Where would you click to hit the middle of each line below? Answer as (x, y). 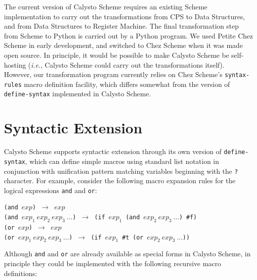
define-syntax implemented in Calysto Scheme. (78, 94)
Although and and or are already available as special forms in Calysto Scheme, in (128, 254)
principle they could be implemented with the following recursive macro (113, 263)
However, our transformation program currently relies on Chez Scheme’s (113, 74)
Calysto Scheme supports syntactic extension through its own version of (113, 151)
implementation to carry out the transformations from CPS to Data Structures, (125, 16)
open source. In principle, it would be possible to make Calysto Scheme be (117, 55)
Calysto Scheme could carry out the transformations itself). (135, 64)
